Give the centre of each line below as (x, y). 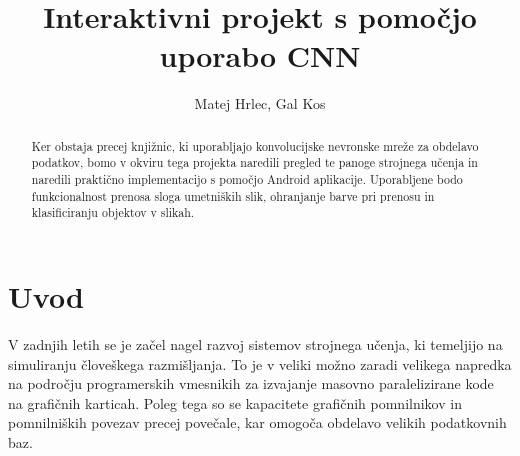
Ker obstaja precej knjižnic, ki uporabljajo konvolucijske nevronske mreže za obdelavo (255, 145)
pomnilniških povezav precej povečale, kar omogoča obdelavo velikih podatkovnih (257, 422)
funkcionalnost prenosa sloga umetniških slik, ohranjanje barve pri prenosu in (233, 195)
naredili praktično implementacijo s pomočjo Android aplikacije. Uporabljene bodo (247, 179)
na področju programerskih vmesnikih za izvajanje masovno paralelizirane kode (251, 383)
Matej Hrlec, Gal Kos (260, 103)
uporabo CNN (260, 55)
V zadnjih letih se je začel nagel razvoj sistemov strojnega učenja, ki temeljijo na (255, 343)
